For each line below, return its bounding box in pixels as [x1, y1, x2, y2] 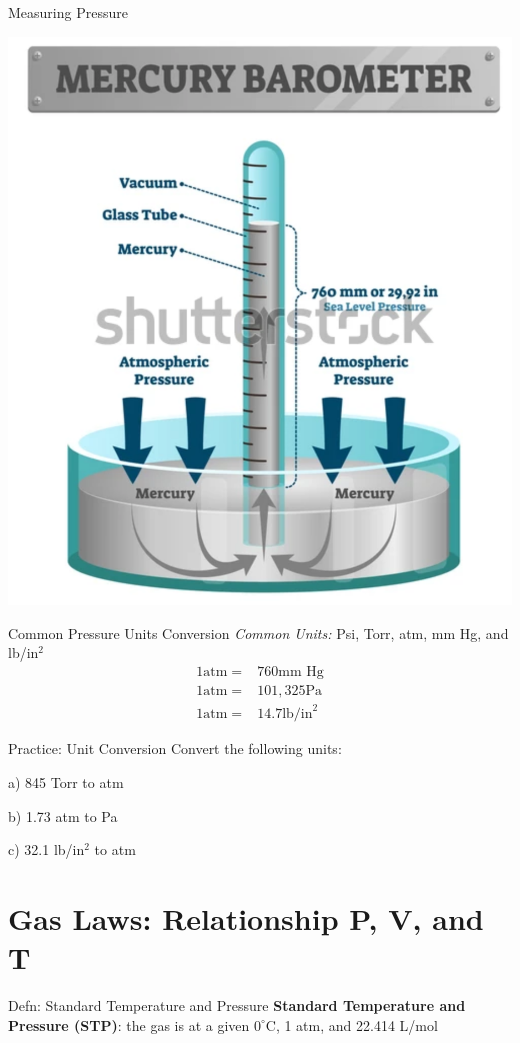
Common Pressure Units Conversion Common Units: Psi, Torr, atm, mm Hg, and [8, 622, 509, 643]
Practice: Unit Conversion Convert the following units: [8, 738, 342, 759]
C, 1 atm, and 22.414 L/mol [265, 1014, 438, 1035]
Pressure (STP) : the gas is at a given [8, 1014, 250, 1035]
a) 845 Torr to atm [8, 771, 124, 792]
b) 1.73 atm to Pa [8, 805, 118, 826]
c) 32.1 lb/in [8, 839, 85, 860]
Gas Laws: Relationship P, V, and [8, 897, 484, 938]
